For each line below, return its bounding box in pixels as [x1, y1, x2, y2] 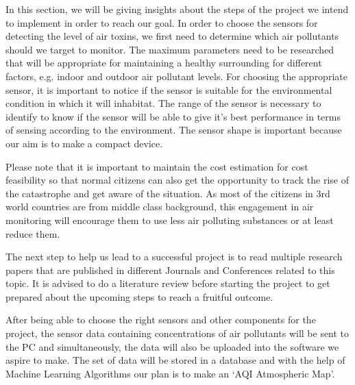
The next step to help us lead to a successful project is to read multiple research [5, 249, 343, 264]
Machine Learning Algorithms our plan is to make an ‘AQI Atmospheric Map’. [5, 366, 335, 380]
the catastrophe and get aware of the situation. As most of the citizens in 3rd [5, 186, 330, 200]
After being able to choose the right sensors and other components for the [5, 312, 316, 327]
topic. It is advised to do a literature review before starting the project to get [5, 276, 330, 290]
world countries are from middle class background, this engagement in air [5, 199, 314, 214]
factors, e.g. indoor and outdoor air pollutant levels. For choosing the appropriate [5, 69, 347, 83]
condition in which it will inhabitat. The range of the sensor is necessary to [5, 96, 321, 110]
